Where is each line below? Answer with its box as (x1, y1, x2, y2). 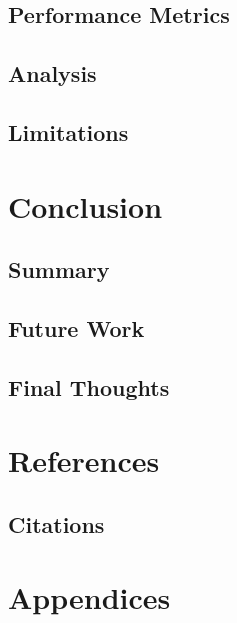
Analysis (8, 58, 97, 89)
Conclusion (8, 185, 163, 226)
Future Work (8, 312, 145, 343)
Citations (8, 508, 105, 539)
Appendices (8, 577, 171, 618)
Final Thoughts (8, 371, 170, 402)
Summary (8, 254, 110, 285)
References (8, 440, 160, 481)
